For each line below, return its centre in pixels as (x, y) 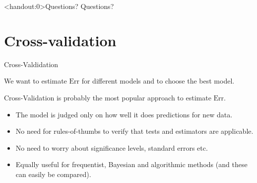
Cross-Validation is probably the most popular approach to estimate (108, 97)
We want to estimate (35, 81)
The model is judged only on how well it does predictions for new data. (124, 114)
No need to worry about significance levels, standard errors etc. (112, 147)
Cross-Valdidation (31, 64)
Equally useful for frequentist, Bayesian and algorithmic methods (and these (131, 164)
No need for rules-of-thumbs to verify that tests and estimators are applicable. (134, 131)
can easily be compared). (53, 174)
